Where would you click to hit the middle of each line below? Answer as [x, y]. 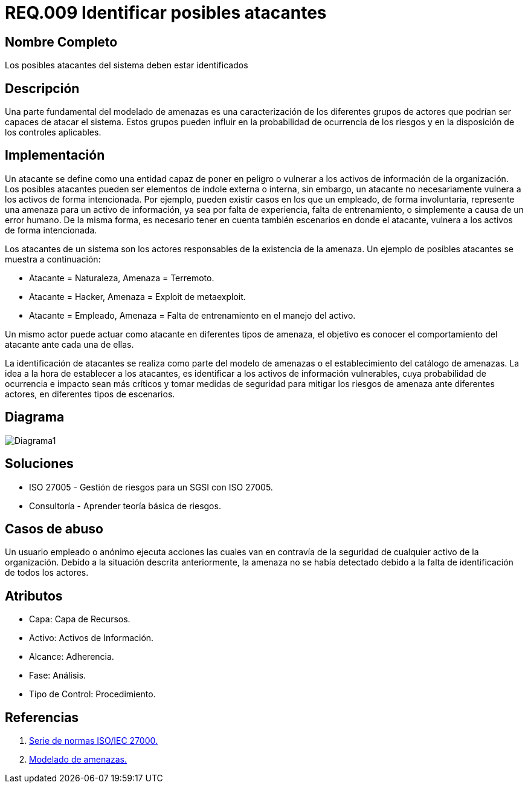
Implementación [55, 155]
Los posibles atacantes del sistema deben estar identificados [127, 65]
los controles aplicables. [53, 132]
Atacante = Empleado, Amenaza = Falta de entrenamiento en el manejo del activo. [192, 315]
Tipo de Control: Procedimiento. [92, 694]
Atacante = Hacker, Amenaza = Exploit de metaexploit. [137, 296]
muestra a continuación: [53, 259]
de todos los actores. [47, 573]
